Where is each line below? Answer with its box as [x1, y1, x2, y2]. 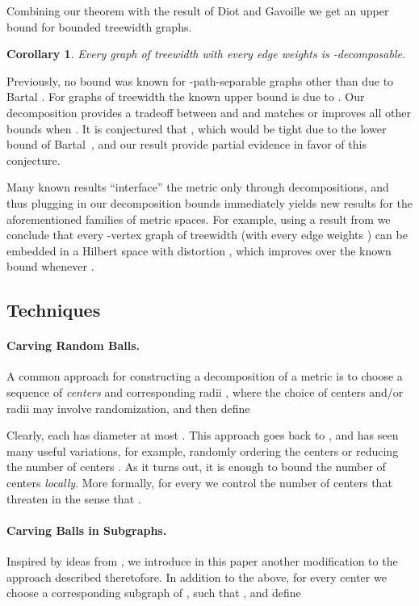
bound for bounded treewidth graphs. [6, 18, 192, 35]
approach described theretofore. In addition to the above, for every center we [6, 568, 387, 585]
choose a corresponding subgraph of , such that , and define [6, 584, 301, 601]
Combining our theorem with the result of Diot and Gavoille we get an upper [6, 2, 389, 19]
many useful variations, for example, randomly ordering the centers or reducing [6, 442, 399, 459]
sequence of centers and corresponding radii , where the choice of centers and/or [6, 384, 404, 401]
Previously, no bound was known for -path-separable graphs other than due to [6, 72, 394, 89]
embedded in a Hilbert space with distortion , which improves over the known [6, 242, 392, 259]
